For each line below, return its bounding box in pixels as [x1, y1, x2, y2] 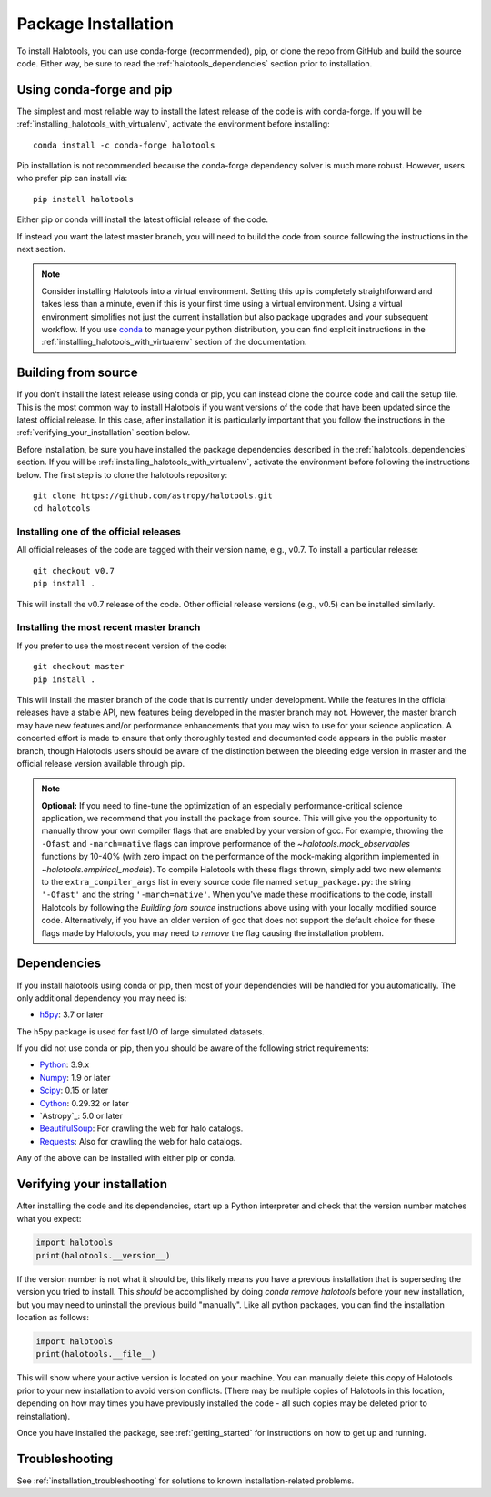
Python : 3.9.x [39, 1059, 90, 1070]
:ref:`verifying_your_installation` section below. [16, 427, 191, 438]
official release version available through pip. [16, 758, 185, 769]
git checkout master [33, 661, 125, 672]
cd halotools [33, 504, 91, 514]
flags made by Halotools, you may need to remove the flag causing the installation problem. [41, 927, 385, 938]
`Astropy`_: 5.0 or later [39, 1111, 123, 1122]
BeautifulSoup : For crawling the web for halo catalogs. [39, 1123, 244, 1134]
